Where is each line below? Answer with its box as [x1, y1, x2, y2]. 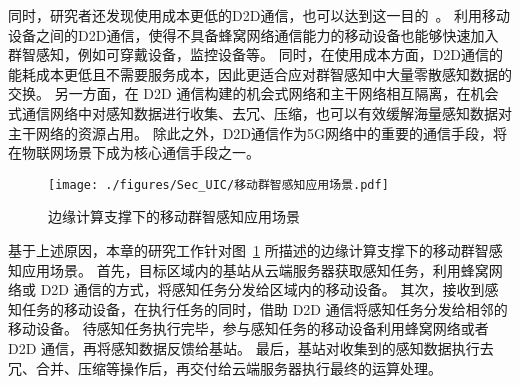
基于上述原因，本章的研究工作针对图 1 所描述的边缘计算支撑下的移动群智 [8, 240, 489, 260]
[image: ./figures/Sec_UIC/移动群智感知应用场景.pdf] [48, 177, 389, 192]
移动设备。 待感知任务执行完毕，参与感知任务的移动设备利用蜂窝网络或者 [8, 318, 489, 339]
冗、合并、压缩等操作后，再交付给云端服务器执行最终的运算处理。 [8, 357, 442, 378]
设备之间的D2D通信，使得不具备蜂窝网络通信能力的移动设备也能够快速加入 [8, 24, 499, 45]
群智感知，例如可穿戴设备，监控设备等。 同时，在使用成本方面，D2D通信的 [8, 44, 504, 65]
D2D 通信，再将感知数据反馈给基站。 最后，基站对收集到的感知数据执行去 [8, 337, 494, 358]
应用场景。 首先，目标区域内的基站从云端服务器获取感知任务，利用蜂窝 [21, 259, 489, 280]
